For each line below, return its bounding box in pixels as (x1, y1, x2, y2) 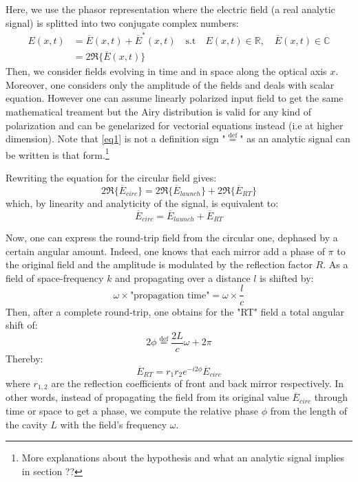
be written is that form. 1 (6, 145, 109, 162)
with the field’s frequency (60, 417, 167, 431)
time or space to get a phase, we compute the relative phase (6, 404, 258, 418)
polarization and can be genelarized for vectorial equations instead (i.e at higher (6, 118, 344, 132)
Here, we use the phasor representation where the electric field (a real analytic (6, 2, 335, 16)
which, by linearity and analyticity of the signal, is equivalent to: (6, 195, 279, 210)
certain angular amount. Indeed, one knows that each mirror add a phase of (6, 243, 325, 258)
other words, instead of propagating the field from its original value (6, 390, 289, 404)
